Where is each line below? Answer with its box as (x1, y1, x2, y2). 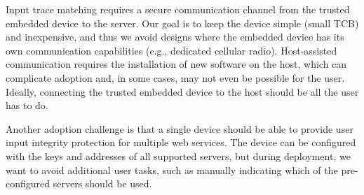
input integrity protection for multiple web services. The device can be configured (6, 135, 356, 150)
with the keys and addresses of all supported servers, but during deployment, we (6, 148, 351, 163)
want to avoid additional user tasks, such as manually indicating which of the (6, 162, 338, 177)
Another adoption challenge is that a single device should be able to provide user (6, 121, 353, 136)
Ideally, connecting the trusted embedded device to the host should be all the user (6, 84, 359, 99)
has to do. (6, 98, 48, 113)
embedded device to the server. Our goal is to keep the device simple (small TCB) (6, 15, 359, 30)
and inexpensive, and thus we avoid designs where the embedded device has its (6, 29, 344, 44)
